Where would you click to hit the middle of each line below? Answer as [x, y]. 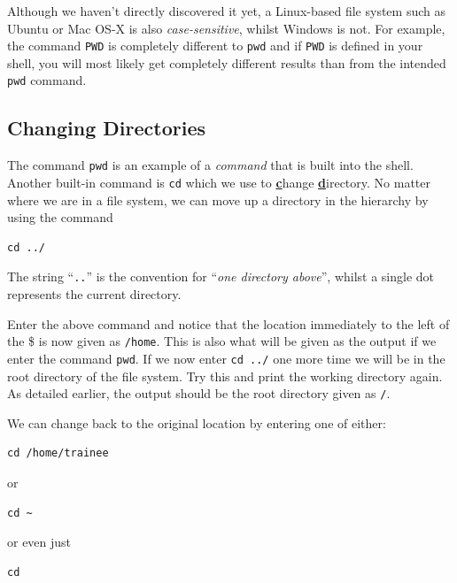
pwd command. [47, 80]
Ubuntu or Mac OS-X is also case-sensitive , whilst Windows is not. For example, [226, 28]
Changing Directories [107, 128]
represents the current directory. [94, 294]
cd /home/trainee [58, 453]
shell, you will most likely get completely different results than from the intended [227, 62]
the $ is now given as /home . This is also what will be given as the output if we [222, 341]
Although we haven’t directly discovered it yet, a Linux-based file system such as [226, 11]
